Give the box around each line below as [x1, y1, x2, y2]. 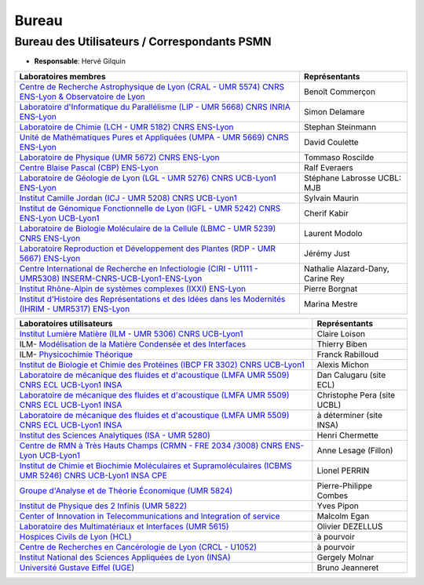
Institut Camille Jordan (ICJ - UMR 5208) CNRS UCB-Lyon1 [19, 192, 237, 203]
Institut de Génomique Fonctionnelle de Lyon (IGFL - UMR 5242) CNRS [19, 202, 281, 213]
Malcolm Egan [316, 511, 370, 521]
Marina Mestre [303, 298, 358, 309]
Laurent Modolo [303, 227, 363, 238]
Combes [316, 490, 349, 501]
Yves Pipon [316, 500, 359, 511]
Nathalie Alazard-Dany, [303, 263, 390, 274]
